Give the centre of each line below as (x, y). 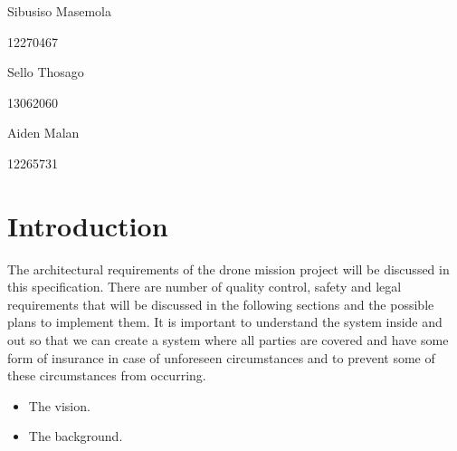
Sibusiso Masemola (59, 11)
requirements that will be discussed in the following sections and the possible (221, 304)
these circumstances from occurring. (107, 375)
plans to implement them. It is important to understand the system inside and (225, 322)
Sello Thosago (46, 72)
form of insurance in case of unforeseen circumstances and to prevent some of (221, 357)
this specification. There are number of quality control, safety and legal (205, 287)
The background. (76, 436)
